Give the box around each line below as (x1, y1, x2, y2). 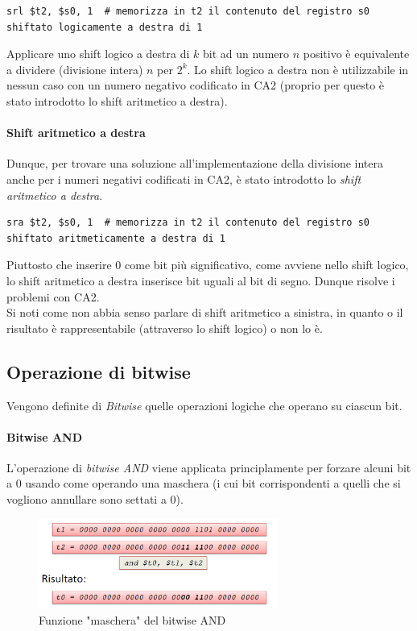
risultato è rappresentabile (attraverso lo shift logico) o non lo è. (6, 319, 323, 336)
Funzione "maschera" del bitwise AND (39, 612, 226, 629)
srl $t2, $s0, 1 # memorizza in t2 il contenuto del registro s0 (6, 6, 370, 17)
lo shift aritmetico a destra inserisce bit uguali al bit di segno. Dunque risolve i (6, 272, 395, 289)
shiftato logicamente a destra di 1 (6, 21, 203, 33)
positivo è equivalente (303, 45, 410, 62)
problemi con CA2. (6, 288, 100, 305)
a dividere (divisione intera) (6, 60, 143, 77)
